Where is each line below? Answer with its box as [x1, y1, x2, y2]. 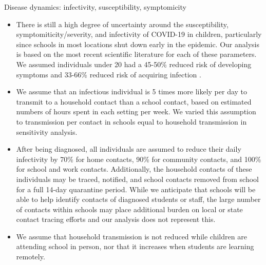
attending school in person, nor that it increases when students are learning [16, 241, 254, 252]
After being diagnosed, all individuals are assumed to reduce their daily [16, 144, 241, 154]
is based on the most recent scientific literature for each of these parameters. [16, 49, 257, 59]
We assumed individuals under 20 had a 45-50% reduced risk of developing [16, 58, 252, 69]
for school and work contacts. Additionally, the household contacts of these [16, 164, 252, 174]
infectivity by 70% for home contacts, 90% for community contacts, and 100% [16, 153, 261, 164]
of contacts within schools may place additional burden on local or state [16, 203, 243, 214]
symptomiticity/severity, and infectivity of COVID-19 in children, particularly [16, 29, 262, 39]
